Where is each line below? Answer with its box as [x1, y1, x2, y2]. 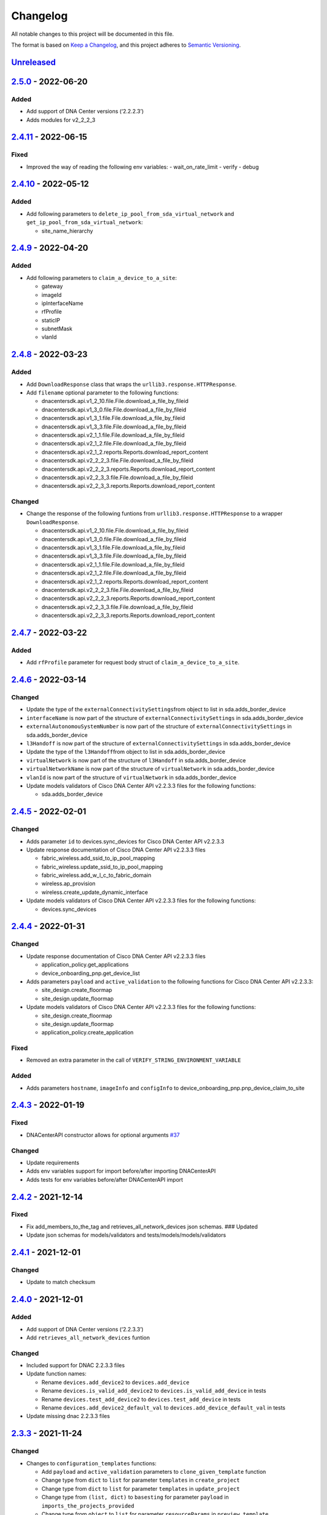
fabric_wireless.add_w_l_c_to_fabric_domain [41, 871, 151, 879]
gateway [41, 282, 63, 290]
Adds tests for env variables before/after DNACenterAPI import [26, 1176, 183, 1183]
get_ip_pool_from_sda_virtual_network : [26, 219, 144, 226]
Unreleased [11, 57, 56, 67]
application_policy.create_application [41, 1029, 134, 1036]
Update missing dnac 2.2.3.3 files [26, 1413, 110, 1420]
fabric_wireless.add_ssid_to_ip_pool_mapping [41, 854, 156, 862]
